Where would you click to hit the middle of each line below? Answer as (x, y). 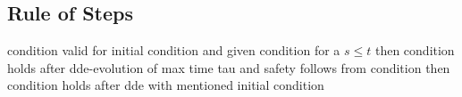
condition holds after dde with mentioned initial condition (166, 85)
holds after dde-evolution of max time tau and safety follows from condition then (229, 67)
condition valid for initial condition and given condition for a (174, 50)
